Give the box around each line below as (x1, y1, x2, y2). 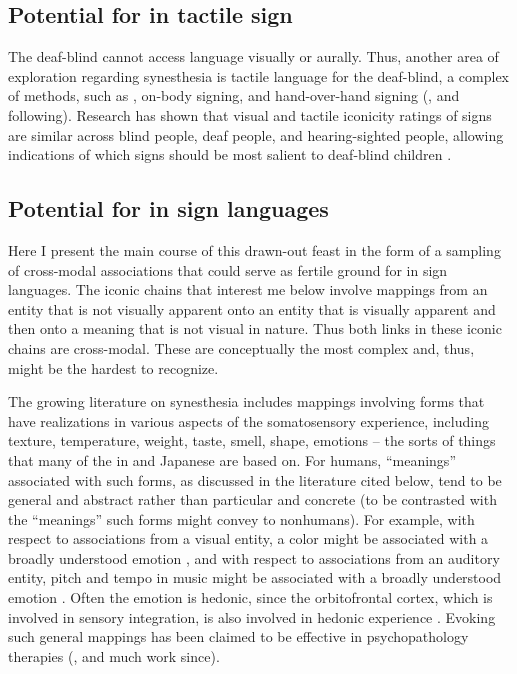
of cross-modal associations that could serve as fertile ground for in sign (8, 259, 448, 280)
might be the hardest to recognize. (8, 357, 219, 378)
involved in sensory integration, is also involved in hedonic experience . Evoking (8, 606, 496, 627)
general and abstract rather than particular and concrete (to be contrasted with (8, 489, 497, 510)
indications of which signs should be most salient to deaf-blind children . (8, 144, 452, 165)
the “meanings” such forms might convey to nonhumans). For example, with (8, 508, 475, 529)
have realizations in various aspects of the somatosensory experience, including (8, 410, 489, 431)
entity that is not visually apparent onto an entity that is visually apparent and (8, 298, 496, 319)
